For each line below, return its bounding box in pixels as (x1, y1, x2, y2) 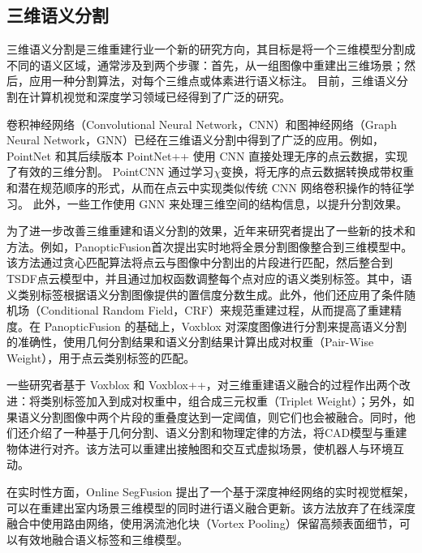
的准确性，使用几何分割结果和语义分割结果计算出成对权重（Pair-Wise (6, 333, 374, 350)
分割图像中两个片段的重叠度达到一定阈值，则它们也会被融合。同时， (40, 408, 404, 425)
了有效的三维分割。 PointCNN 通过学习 (6, 163, 214, 180)
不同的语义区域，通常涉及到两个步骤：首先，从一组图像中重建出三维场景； (6, 56, 404, 73)
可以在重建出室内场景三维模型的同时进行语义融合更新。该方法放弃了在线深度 (6, 499, 416, 516)
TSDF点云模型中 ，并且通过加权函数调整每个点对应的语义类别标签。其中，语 (6, 269, 412, 286)
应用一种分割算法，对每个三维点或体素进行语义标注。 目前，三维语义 (28, 72, 397, 89)
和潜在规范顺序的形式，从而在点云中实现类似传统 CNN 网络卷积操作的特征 (6, 178, 403, 195)
